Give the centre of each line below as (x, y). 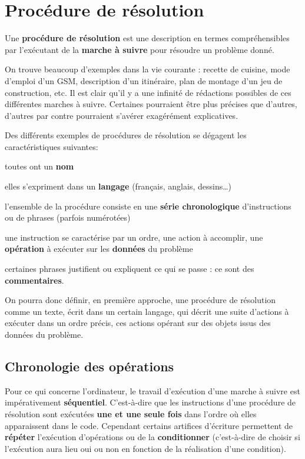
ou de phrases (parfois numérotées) (68, 217)
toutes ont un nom (39, 166)
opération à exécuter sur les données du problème (99, 249)
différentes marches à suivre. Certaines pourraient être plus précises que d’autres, (151, 104)
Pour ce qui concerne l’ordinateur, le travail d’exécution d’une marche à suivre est (152, 390)
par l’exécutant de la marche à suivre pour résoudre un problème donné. (140, 49)
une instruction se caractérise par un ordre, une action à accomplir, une (134, 237)
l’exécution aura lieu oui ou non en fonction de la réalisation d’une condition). (145, 448)
